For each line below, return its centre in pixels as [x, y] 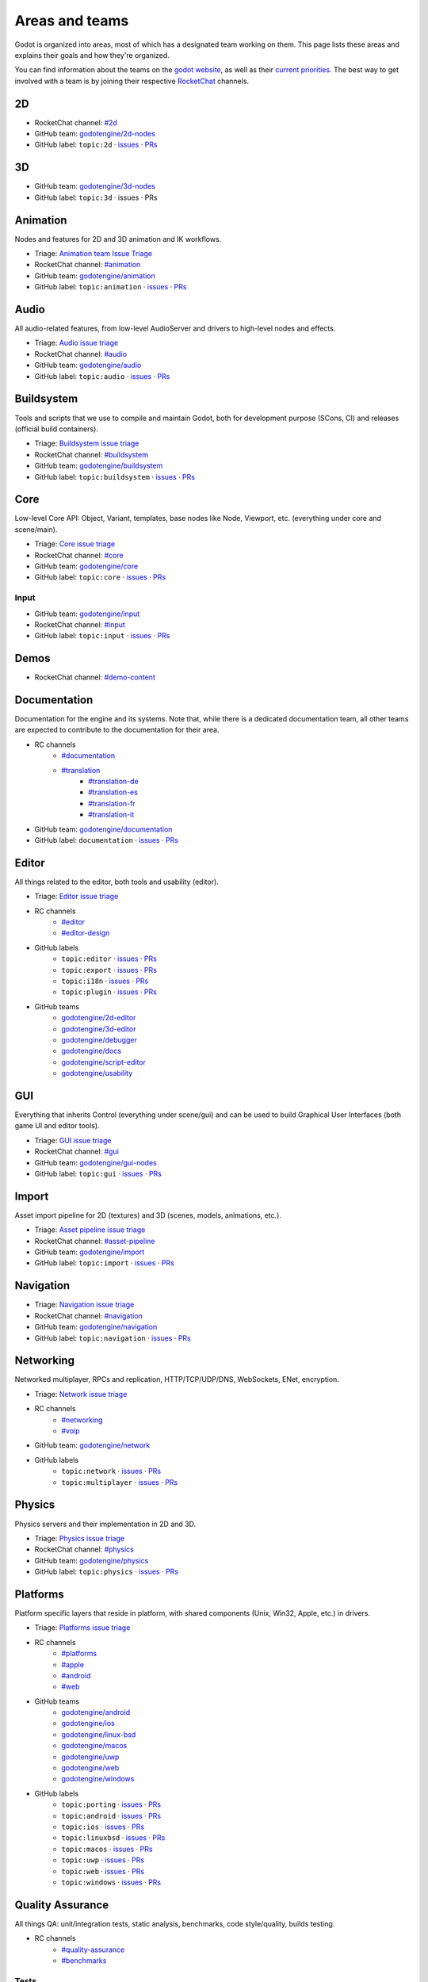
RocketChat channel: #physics [84, 1549]
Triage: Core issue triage [75, 544]
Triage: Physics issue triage [80, 1538]
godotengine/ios [88, 1724]
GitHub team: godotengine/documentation [103, 829]
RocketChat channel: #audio [80, 354]
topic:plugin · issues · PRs [109, 992]
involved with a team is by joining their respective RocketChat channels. [132, 81]
